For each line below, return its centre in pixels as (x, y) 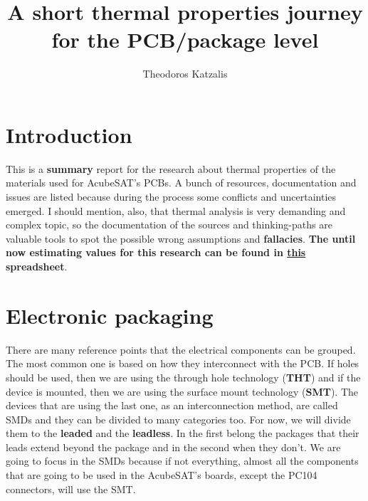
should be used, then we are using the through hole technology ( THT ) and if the (183, 377)
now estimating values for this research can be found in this (156, 252)
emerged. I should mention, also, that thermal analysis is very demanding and (176, 210)
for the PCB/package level (185, 39)
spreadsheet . (37, 266)
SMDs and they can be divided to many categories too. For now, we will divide (178, 419)
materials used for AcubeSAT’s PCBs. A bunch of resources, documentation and (181, 183)
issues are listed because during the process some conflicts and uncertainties (171, 197)
